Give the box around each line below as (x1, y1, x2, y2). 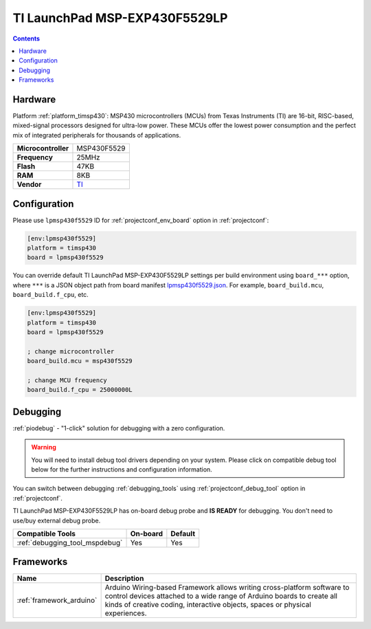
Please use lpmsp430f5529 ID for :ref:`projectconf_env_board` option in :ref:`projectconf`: (12, 216, 269, 224)
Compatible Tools (16, 529, 76, 538)
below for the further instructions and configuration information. (31, 465, 212, 474)
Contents (12, 34, 41, 43)
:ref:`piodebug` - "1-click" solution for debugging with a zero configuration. (12, 423, 225, 432)
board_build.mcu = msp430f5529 (27, 357, 133, 365)
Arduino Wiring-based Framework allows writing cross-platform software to (104, 583, 350, 593)
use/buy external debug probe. (12, 516, 101, 525)
